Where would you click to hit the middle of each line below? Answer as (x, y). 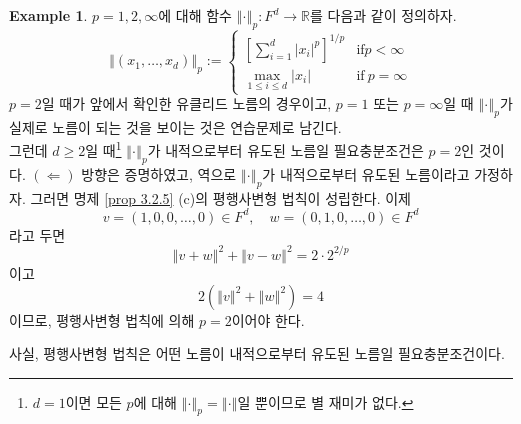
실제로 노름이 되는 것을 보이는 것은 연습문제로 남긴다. (175, 126)
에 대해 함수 (195, 15)
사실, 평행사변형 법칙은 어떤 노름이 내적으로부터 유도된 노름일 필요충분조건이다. (257, 353)
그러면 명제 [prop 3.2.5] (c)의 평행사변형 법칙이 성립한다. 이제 (220, 197)
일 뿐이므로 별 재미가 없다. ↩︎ (325, 401)
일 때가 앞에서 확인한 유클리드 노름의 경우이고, (186, 103)
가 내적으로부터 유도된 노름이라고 (366, 173)
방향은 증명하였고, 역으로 (159, 173)
